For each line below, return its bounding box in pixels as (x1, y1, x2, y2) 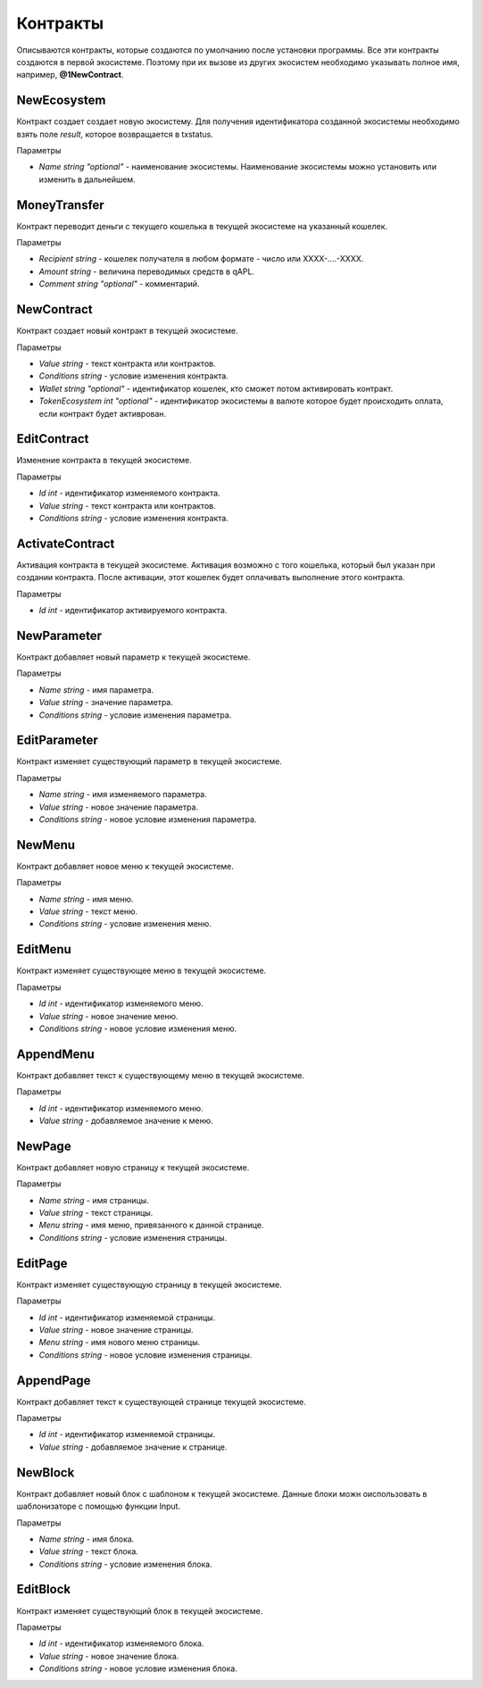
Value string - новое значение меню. (38, 1010, 179, 1021)
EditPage (16, 1255, 68, 1271)
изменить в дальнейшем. (38, 174, 136, 185)
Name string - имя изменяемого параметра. (38, 789, 207, 800)
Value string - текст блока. (38, 1546, 138, 1557)
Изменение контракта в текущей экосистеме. (16, 455, 192, 466)
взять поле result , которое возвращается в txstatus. (16, 129, 213, 139)
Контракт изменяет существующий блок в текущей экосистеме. (16, 1605, 263, 1616)
